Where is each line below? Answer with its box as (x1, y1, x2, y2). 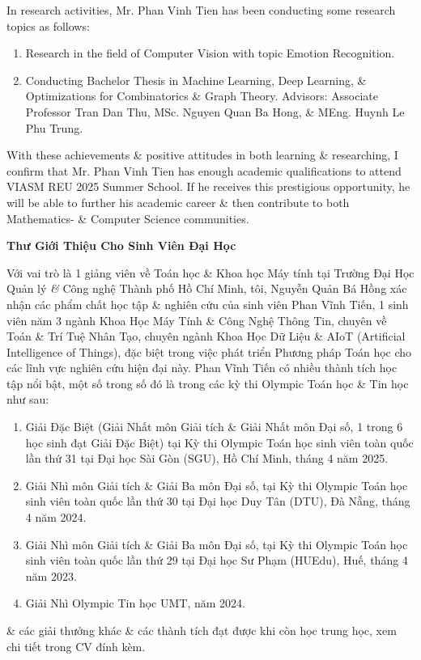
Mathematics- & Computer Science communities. (6, 209, 249, 226)
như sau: (6, 391, 49, 408)
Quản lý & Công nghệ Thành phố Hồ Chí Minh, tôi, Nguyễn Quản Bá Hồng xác (6, 280, 407, 297)
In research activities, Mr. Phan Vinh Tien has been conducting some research (6, 2, 396, 18)
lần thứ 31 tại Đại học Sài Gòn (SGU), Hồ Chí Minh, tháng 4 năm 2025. (25, 450, 389, 467)
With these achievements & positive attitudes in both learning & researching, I (6, 146, 398, 163)
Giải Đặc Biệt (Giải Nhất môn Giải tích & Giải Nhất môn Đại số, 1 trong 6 (25, 418, 403, 435)
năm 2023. (25, 567, 77, 584)
